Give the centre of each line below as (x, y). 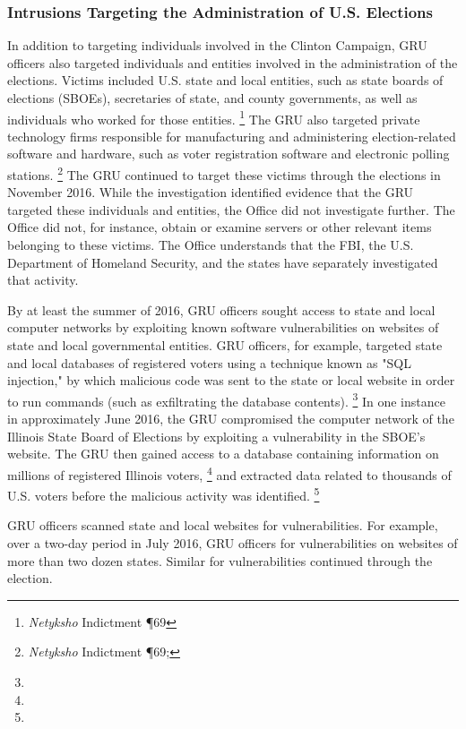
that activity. (43, 280)
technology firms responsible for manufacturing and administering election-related (232, 136)
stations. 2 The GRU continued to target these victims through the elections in (224, 173)
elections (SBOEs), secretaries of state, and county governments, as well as (212, 98)
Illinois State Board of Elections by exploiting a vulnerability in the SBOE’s (216, 436)
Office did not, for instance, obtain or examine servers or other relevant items (220, 227)
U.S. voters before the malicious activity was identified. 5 (164, 494)
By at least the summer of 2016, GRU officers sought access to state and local (221, 309)
